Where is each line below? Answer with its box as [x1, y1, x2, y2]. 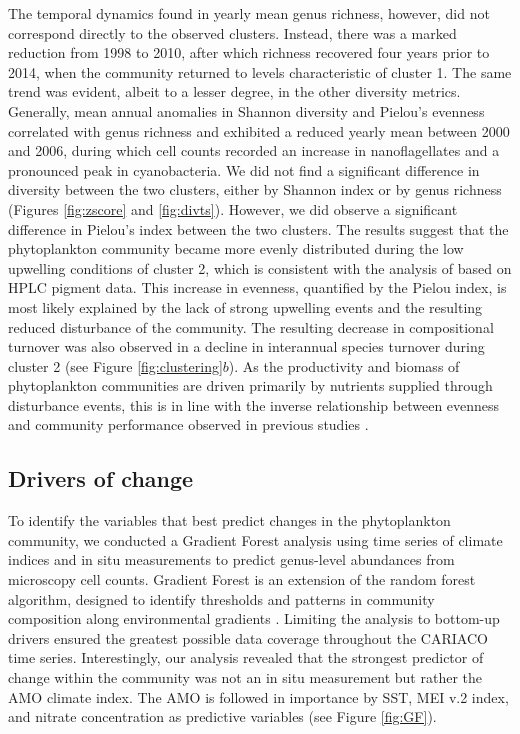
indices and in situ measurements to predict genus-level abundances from [8, 549, 455, 570]
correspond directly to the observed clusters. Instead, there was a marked [8, 22, 457, 43]
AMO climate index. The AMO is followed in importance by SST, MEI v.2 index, [8, 686, 509, 707]
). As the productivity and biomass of [228, 355, 460, 376]
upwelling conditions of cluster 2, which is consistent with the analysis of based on [8, 257, 512, 278]
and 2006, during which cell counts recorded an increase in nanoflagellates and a [8, 140, 500, 161]
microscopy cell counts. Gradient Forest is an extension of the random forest [8, 569, 476, 590]
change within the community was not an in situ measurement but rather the [8, 667, 482, 688]
